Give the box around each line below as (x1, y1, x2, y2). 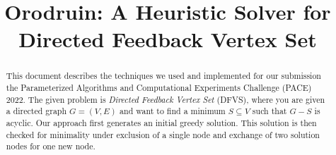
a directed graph (6, 105, 67, 117)
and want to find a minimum (120, 105, 226, 117)
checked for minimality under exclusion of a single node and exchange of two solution (6, 128, 320, 140)
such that (252, 105, 287, 117)
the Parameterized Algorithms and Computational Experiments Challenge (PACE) (6, 82, 312, 94)
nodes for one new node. (6, 140, 95, 152)
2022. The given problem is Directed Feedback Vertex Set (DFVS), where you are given (6, 93, 325, 105)
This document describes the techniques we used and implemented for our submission (6, 70, 321, 82)
